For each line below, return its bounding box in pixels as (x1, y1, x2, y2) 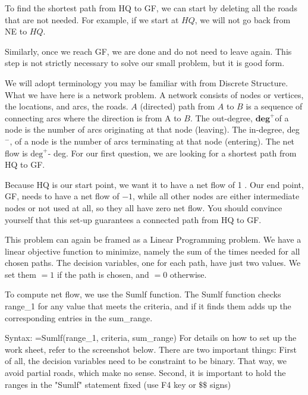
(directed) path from (140, 100, 215, 112)
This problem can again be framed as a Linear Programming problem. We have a (5, 233, 301, 246)
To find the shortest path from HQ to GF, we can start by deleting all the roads (5, 2, 297, 14)
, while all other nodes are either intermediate (133, 190, 300, 202)
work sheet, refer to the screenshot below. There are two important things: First (5, 343, 297, 355)
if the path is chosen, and (56, 268, 149, 280)
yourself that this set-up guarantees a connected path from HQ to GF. (5, 213, 262, 225)
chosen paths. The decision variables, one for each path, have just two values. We (5, 256, 301, 269)
